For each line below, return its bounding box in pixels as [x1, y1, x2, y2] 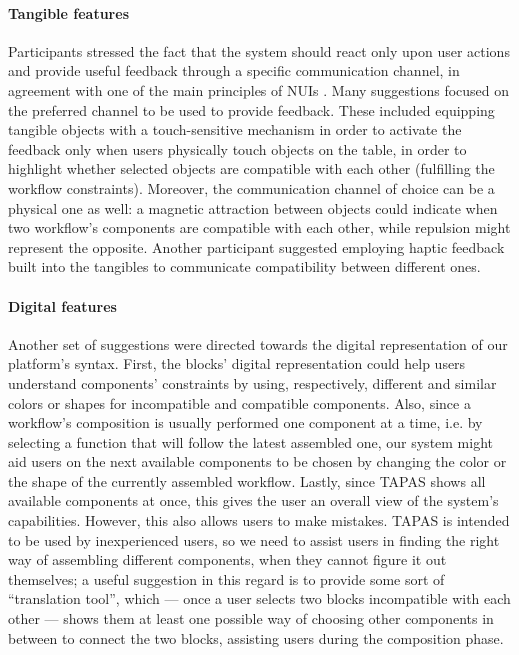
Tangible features [8, 2, 129, 23]
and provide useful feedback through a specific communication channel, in [8, 60, 460, 81]
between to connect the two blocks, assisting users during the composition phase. [8, 627, 504, 648]
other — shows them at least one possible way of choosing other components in [8, 608, 494, 629]
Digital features [8, 295, 117, 316]
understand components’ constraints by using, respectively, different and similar [8, 372, 497, 393]
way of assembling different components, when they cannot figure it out [8, 549, 447, 570]
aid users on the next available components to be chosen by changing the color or [8, 451, 507, 472]
